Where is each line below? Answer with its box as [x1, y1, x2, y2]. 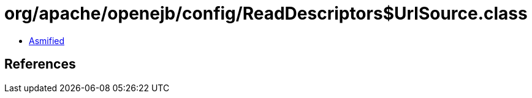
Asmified [29, 35, 65, 46]
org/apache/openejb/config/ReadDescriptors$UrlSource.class [4, 3, 528, 24]
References [4, 56, 76, 72]
